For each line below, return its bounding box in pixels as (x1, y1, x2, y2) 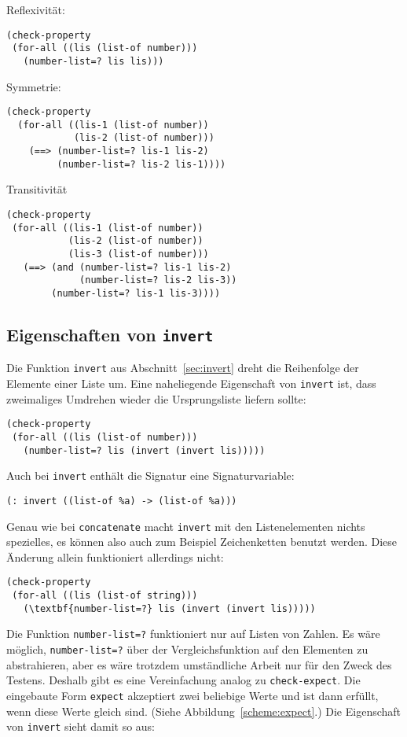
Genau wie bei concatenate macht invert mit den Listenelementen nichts (6, 518, 365, 534)
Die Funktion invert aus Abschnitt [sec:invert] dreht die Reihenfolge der (6, 359, 359, 376)
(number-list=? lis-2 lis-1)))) (57, 158, 226, 170)
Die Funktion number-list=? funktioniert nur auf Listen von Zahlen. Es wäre (6, 625, 380, 642)
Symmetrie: (6, 78, 61, 94)
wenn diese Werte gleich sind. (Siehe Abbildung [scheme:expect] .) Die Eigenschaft (6, 702, 401, 719)
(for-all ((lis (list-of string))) (12, 590, 198, 602)
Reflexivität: (6, 2, 65, 17)
